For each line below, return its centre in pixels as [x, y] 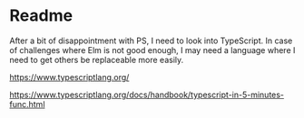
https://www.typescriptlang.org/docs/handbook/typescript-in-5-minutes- [147, 95]
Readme [41, 16]
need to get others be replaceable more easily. [97, 59]
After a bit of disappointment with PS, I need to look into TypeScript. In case [151, 41]
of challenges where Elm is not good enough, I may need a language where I [152, 50]
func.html [27, 104]
